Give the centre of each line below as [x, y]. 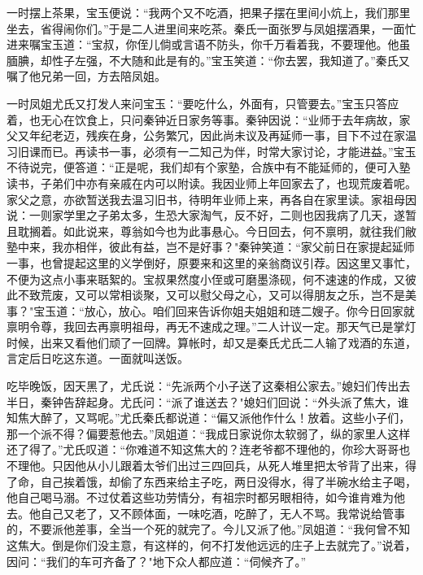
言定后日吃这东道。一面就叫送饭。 [98, 358]
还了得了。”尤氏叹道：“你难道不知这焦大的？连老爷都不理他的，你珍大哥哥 [203, 449]
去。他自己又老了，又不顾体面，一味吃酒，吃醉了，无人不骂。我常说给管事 [206, 513]
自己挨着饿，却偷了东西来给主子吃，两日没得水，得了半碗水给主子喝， [228, 481]
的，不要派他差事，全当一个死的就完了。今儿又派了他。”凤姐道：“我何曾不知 [209, 529]
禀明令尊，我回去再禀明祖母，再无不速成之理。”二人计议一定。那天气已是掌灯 [211, 327]
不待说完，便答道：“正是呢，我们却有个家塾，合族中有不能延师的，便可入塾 [209, 167]
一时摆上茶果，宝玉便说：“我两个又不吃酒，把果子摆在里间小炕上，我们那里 [209, 12]
